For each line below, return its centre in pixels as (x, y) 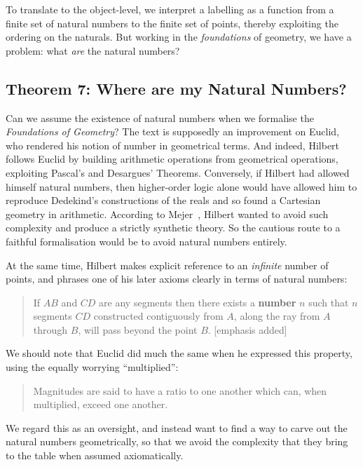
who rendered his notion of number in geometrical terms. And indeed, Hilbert (173, 145)
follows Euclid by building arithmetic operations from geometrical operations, (172, 159)
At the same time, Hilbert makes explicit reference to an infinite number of (167, 265)
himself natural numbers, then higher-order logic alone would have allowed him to (181, 186)
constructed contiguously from (158, 316)
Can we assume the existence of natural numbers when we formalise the (160, 117)
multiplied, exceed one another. (101, 404)
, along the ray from (277, 316)
